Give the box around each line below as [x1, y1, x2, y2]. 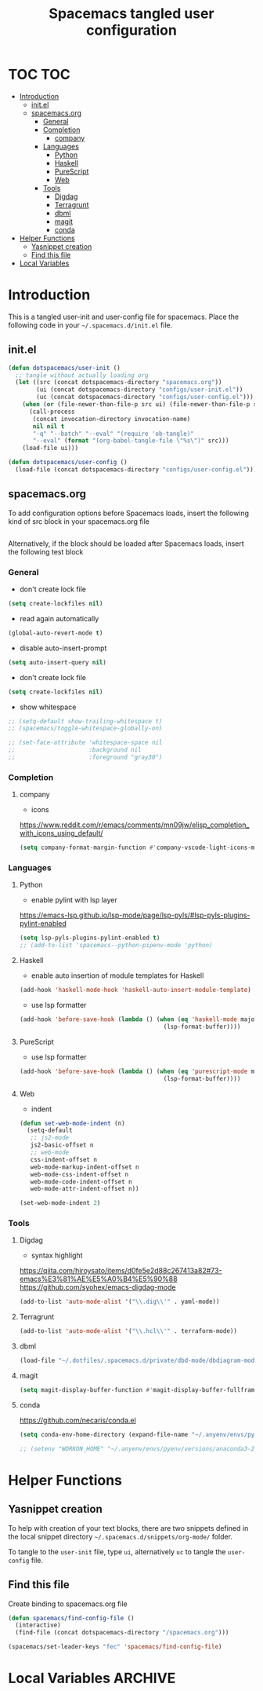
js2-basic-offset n [30, 1141, 94, 1149]
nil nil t [32, 422, 65, 430]
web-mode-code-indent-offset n [30, 1177, 132, 1186]
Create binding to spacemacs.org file [8, 1599, 128, 1609]
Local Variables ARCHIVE [8, 1670, 176, 1687]
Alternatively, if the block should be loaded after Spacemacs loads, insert [8, 539, 244, 548]
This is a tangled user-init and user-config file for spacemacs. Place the [8, 312, 240, 321]
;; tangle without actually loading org [15, 371, 149, 379]
